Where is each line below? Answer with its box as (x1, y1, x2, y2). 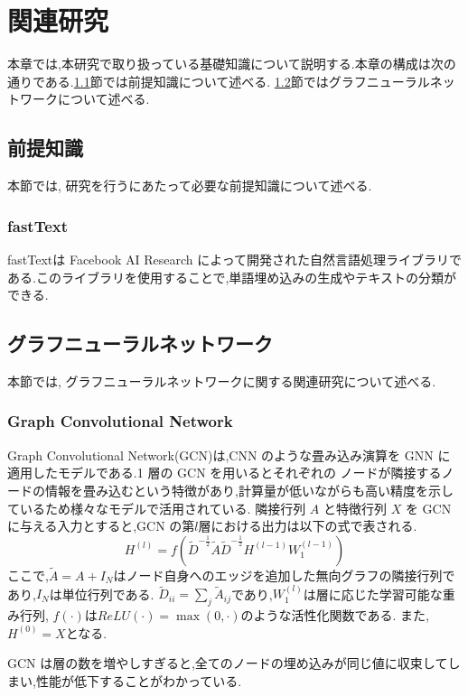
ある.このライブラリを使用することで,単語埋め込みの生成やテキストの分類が (7, 267, 456, 286)
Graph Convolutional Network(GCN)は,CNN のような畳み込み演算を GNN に (7, 445, 451, 464)
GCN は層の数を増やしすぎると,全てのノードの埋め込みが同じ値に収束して (7, 654, 448, 673)
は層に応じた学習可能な (303, 584, 443, 603)
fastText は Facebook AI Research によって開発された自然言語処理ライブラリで (7, 249, 463, 268)
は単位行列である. (49, 584, 154, 603)
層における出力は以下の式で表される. (198, 516, 417, 535)
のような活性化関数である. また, (240, 606, 429, 625)
